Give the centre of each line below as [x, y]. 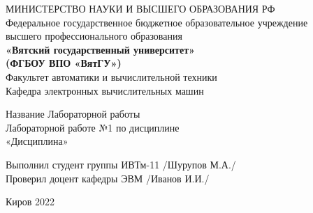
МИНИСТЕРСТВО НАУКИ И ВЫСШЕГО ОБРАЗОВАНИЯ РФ [140, 8]
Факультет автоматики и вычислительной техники [111, 76]
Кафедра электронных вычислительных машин [105, 90]
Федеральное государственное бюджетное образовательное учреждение [157, 22]
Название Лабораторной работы [73, 114]
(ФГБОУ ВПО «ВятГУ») [64, 63]
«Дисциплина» [37, 141]
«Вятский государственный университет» [100, 49]
